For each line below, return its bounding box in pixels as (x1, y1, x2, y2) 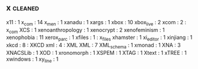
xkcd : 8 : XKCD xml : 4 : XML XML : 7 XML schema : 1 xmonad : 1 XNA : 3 (6, 42, 181, 50)
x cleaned (6, 3, 40, 13)
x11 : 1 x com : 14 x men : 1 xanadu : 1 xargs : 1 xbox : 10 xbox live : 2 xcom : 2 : (6, 18, 187, 27)
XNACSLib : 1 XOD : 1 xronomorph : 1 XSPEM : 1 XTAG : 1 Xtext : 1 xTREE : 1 (6, 50, 187, 56)
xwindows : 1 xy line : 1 (6, 55, 59, 64)
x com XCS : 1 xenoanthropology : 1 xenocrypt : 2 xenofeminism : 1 (6, 26, 165, 35)
